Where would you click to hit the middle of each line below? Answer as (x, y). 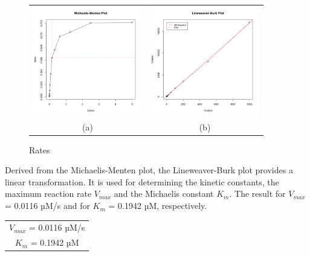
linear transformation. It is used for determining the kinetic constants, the (142, 181)
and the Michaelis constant (164, 194)
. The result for (257, 194)
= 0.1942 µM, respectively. (158, 206)
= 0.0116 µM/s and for (47, 206)
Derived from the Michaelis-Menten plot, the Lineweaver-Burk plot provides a (149, 170)
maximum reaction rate (48, 194)
